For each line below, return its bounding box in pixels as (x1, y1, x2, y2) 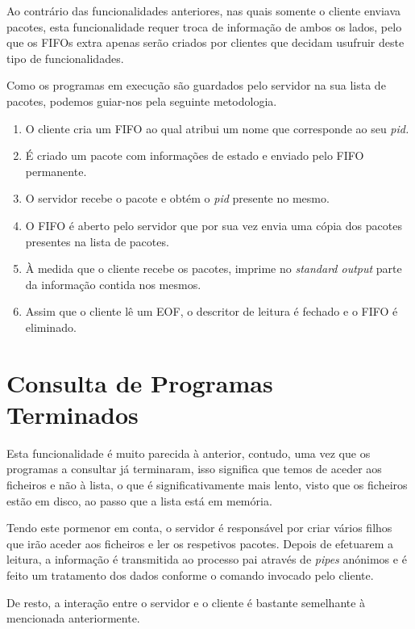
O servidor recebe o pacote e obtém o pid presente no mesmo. (25, 190, 330, 207)
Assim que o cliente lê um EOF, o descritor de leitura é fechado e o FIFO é (25, 303, 398, 320)
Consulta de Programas (6, 366, 273, 399)
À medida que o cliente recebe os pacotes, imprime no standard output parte (25, 260, 402, 277)
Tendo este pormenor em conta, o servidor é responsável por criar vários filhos (6, 519, 392, 536)
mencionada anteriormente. (6, 610, 140, 627)
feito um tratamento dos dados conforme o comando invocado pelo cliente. (6, 566, 374, 583)
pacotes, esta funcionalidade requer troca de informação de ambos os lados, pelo (6, 18, 402, 35)
